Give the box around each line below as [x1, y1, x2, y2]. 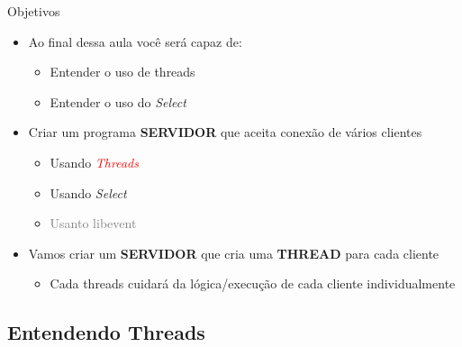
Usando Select [50, 183, 127, 202]
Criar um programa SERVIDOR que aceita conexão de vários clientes [28, 123, 422, 142]
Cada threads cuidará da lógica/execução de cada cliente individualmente [50, 274, 456, 293]
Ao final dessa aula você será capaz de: [28, 32, 242, 50]
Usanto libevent [50, 214, 137, 233]
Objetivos [7, 2, 60, 20]
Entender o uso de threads [50, 62, 195, 81]
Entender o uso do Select [50, 92, 186, 111]
